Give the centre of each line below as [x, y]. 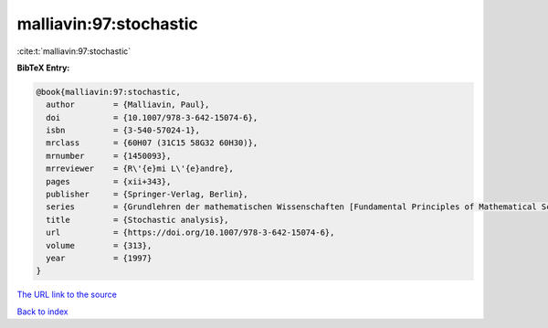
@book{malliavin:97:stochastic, [109, 92]
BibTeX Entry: [43, 68]
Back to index [42, 312]
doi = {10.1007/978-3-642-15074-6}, [152, 117]
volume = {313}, [99, 245]
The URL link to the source [67, 295]
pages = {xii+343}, [109, 181]
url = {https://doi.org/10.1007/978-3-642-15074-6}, [190, 233]
